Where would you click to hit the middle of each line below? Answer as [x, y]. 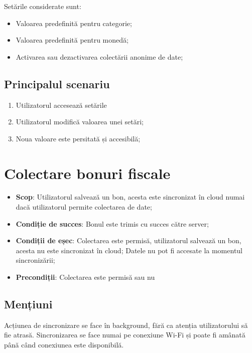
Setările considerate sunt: [43, 6]
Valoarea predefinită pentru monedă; [72, 40]
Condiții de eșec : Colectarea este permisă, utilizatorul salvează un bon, [129, 240]
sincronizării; [35, 260]
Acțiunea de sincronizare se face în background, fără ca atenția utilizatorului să [126, 325]
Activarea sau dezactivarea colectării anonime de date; [99, 56]
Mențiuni [28, 304]
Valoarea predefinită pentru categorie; [74, 23]
